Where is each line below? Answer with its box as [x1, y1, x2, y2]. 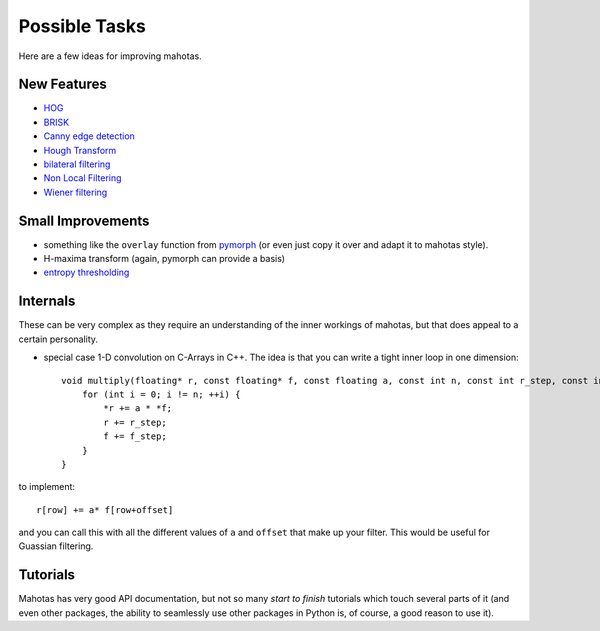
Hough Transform [43, 144, 117, 156]
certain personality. [18, 333, 99, 345]
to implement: [18, 481, 75, 493]
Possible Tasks [18, 15, 147, 37]
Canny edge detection [43, 130, 135, 142]
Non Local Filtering [43, 172, 122, 184]
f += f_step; [103, 431, 167, 442]
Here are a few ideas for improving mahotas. [18, 50, 202, 62]
